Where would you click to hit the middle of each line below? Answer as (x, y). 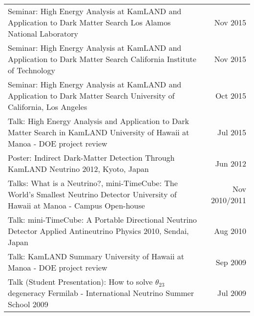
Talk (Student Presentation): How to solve (80, 282)
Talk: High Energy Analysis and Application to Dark (98, 121)
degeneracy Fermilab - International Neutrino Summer (101, 293)
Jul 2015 (232, 132)
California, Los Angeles (48, 107)
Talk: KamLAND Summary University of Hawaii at (96, 256)
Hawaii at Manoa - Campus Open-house (76, 205)
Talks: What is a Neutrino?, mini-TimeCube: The (93, 183)
